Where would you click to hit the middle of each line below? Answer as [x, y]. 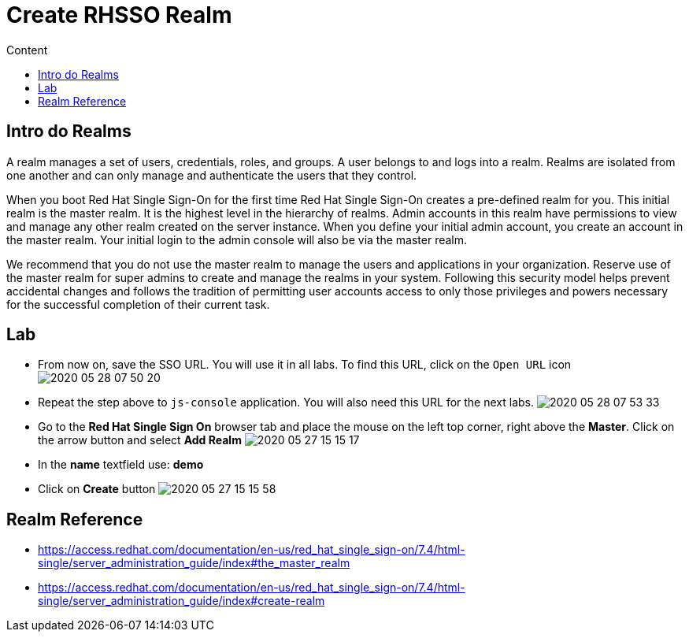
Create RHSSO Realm [119, 15]
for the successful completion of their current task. [138, 304]
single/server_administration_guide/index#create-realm [182, 601]
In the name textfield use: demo [121, 465]
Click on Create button [97, 489]
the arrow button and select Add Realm [140, 440]
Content [27, 50]
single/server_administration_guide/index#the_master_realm [194, 563]
